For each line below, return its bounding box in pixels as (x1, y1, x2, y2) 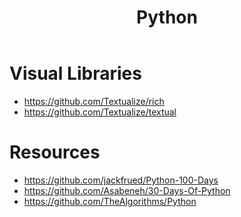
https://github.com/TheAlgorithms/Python (23, 195, 197, 207)
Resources (9, 141, 101, 164)
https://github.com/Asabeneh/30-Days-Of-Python (23, 184, 231, 196)
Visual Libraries (9, 62, 142, 85)
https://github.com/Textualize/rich (23, 95, 165, 107)
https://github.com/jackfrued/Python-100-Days (23, 174, 219, 186)
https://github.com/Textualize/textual (23, 106, 177, 118)
